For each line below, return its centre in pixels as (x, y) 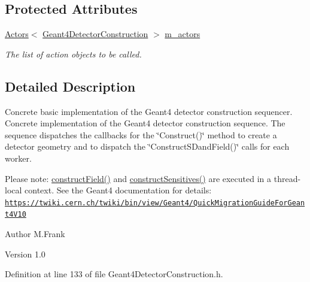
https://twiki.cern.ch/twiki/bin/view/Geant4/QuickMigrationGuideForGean (155, 203)
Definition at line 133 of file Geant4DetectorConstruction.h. (114, 274)
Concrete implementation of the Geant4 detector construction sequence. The (145, 123)
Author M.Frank (35, 234)
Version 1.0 (25, 254)
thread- (287, 178)
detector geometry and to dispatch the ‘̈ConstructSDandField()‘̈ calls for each (147, 146)
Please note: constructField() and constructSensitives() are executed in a (138, 178)
